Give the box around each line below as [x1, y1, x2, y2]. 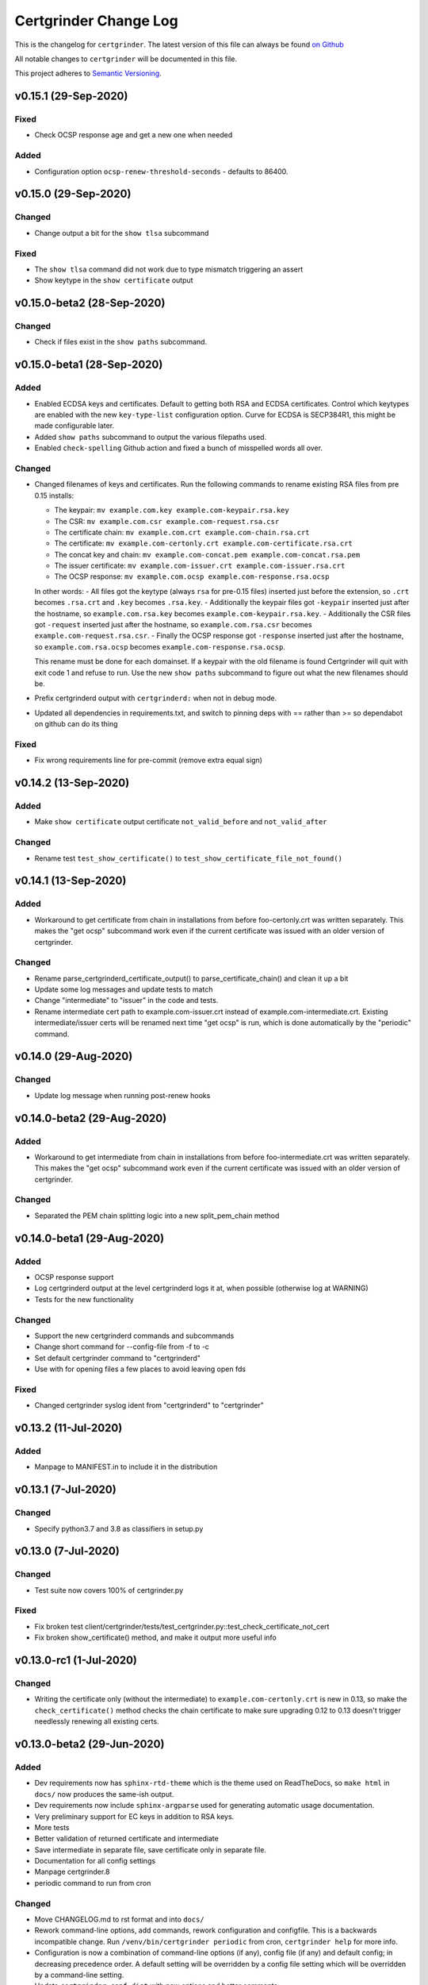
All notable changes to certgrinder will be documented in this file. [14, 54, 238, 64]
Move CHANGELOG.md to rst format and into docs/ [34, 1914, 205, 1924]
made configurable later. [34, 421, 115, 430]
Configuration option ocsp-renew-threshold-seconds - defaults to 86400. [34, 167, 289, 176]
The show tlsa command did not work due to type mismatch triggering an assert [34, 264, 304, 274]
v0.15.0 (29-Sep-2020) [14, 187, 132, 201]
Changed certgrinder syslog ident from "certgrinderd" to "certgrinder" [34, 1401, 265, 1410]
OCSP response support [34, 1273, 114, 1282]
